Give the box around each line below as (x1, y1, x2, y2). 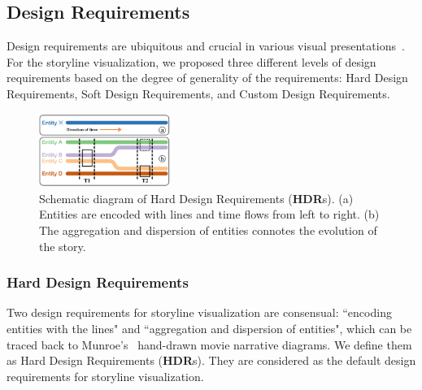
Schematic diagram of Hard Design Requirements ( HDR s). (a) (39, 189, 354, 206)
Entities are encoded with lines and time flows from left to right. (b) (39, 206, 380, 223)
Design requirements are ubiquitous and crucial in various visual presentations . (7, 37, 405, 54)
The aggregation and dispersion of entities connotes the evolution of (39, 221, 377, 238)
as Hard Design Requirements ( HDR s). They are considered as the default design (7, 352, 416, 369)
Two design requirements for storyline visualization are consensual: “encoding (7, 304, 392, 321)
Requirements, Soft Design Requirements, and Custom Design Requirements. (7, 84, 390, 102)
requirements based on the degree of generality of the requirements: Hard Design (7, 69, 408, 86)
